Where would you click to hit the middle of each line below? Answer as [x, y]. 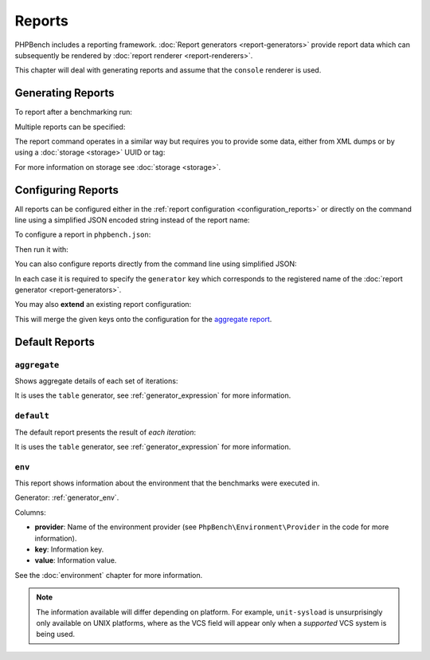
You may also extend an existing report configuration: [103, 304]
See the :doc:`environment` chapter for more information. [109, 575]
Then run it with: [42, 249]
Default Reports [55, 342]
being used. [56, 634]
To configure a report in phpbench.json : [83, 234]
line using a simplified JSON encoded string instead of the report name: [132, 220]
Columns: [31, 512]
